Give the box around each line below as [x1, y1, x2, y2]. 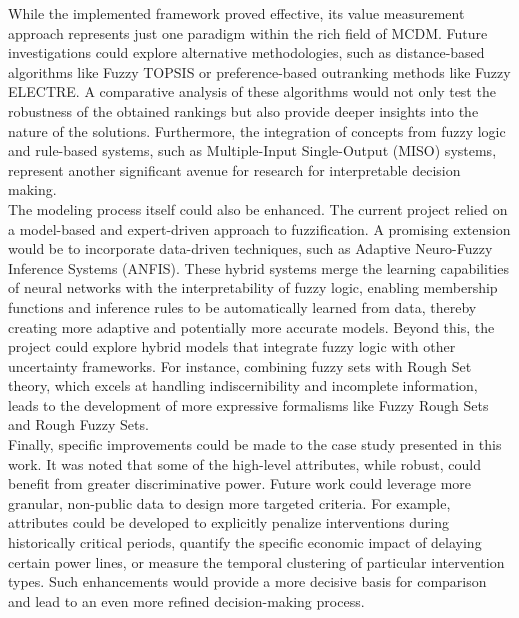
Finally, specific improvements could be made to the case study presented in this [8, 434, 502, 455]
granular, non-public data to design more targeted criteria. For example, [8, 492, 451, 513]
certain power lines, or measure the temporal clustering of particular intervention [8, 551, 505, 572]
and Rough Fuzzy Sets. [8, 414, 149, 435]
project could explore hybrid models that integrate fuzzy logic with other [8, 336, 456, 357]
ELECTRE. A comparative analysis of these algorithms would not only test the [8, 81, 496, 102]
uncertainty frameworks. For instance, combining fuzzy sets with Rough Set [8, 355, 472, 376]
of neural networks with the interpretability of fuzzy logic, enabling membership [8, 277, 498, 298]
